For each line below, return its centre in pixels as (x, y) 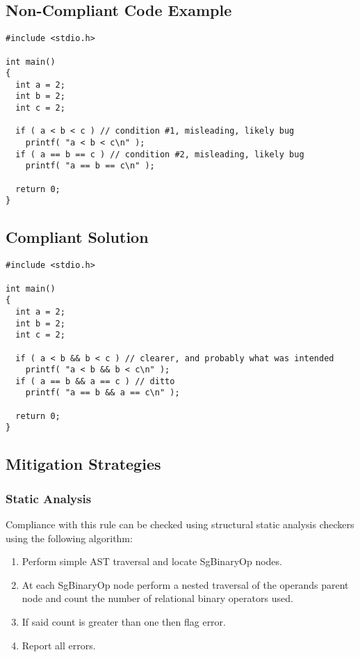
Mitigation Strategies (83, 464)
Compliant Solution (77, 237)
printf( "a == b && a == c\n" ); (103, 393)
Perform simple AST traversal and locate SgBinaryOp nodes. (152, 561)
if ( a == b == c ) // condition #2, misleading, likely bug (160, 154)
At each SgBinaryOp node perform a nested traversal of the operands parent (185, 584)
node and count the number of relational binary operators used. (157, 598)
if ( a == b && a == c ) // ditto (95, 381)
